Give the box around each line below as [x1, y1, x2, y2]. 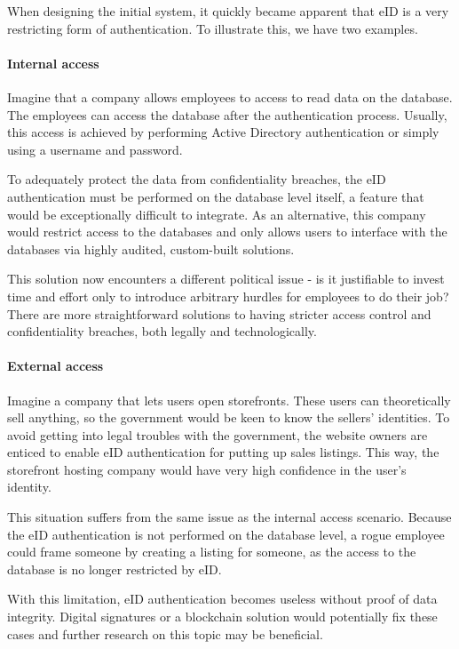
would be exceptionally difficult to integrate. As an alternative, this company [7, 204, 426, 223]
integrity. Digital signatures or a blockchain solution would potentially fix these [7, 607, 438, 626]
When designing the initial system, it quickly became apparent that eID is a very [7, 2, 449, 20]
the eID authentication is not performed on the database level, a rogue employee [7, 525, 445, 543]
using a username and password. [7, 140, 183, 158]
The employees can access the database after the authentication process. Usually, [7, 105, 447, 124]
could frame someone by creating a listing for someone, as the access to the [7, 542, 416, 561]
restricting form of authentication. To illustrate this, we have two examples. [7, 19, 418, 37]
